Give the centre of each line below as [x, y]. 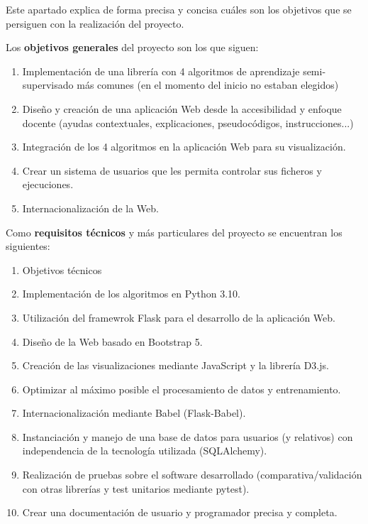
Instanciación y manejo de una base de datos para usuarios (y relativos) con [188, 436]
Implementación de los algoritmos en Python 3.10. [132, 294]
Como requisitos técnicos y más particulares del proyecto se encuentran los [174, 232]
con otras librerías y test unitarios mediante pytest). [136, 488]
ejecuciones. [48, 184]
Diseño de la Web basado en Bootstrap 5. [112, 341]
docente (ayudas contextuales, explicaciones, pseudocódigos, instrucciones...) [188, 122]
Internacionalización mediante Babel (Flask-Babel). [134, 413]
